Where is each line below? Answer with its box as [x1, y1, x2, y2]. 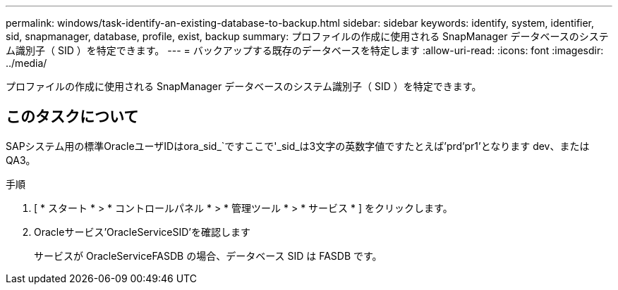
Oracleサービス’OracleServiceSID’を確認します [34, 225, 250, 238]
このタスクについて [6, 108, 139, 126]
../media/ [6, 57, 47, 69]
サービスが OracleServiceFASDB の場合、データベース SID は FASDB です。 [34, 249, 382, 262]
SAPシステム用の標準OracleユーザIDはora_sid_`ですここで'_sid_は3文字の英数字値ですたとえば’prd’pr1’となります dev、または [6, 139, 590, 152]
